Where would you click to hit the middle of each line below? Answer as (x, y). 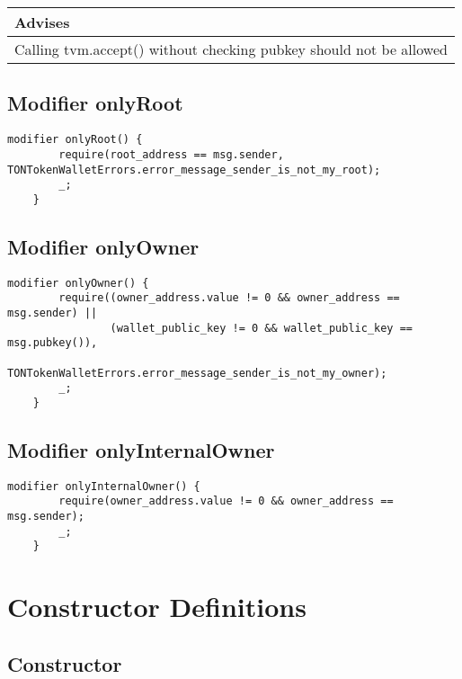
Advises (42, 22)
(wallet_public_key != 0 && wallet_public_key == (262, 328)
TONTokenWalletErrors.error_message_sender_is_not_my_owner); (197, 373)
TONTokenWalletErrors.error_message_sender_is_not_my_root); (194, 170)
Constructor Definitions (157, 607)
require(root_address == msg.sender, (171, 154)
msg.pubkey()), (53, 343)
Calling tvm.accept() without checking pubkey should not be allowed (231, 49)
